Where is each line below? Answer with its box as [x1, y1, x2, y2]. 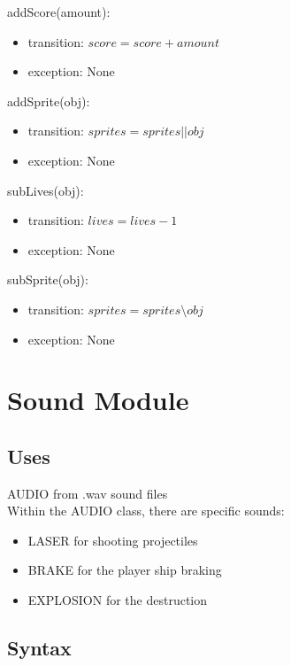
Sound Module [7, 382, 189, 418]
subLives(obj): [7, 181, 84, 199]
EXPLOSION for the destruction [27, 591, 208, 609]
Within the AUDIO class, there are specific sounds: [7, 501, 285, 520]
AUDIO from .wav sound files [7, 484, 168, 502]
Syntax [7, 634, 72, 662]
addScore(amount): [7, 3, 111, 20]
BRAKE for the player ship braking [27, 561, 222, 579]
